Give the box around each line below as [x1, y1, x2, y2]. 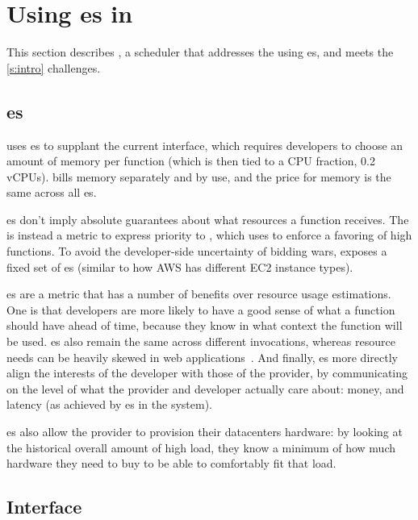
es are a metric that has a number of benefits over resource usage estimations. [6, 285, 391, 302]
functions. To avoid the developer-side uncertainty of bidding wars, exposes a [6, 243, 387, 260]
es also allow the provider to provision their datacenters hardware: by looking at [6, 423, 403, 440]
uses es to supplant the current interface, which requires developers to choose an [6, 136, 403, 153]
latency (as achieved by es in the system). [6, 396, 212, 413]
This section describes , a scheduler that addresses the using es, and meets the [6, 44, 394, 60]
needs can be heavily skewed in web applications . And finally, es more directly [6, 348, 398, 365]
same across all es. [6, 184, 97, 201]
